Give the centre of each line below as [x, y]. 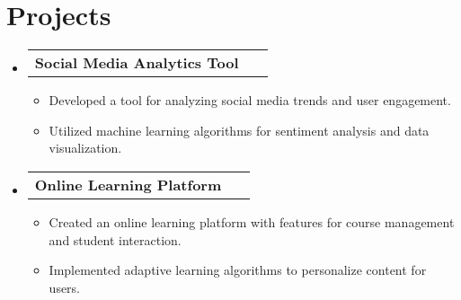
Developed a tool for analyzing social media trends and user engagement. [250, 100]
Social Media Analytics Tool [137, 63]
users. [65, 287]
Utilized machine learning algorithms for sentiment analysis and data [239, 130]
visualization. [85, 148]
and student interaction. [115, 239]
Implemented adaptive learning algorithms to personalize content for [238, 270]
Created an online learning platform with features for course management [252, 221]
